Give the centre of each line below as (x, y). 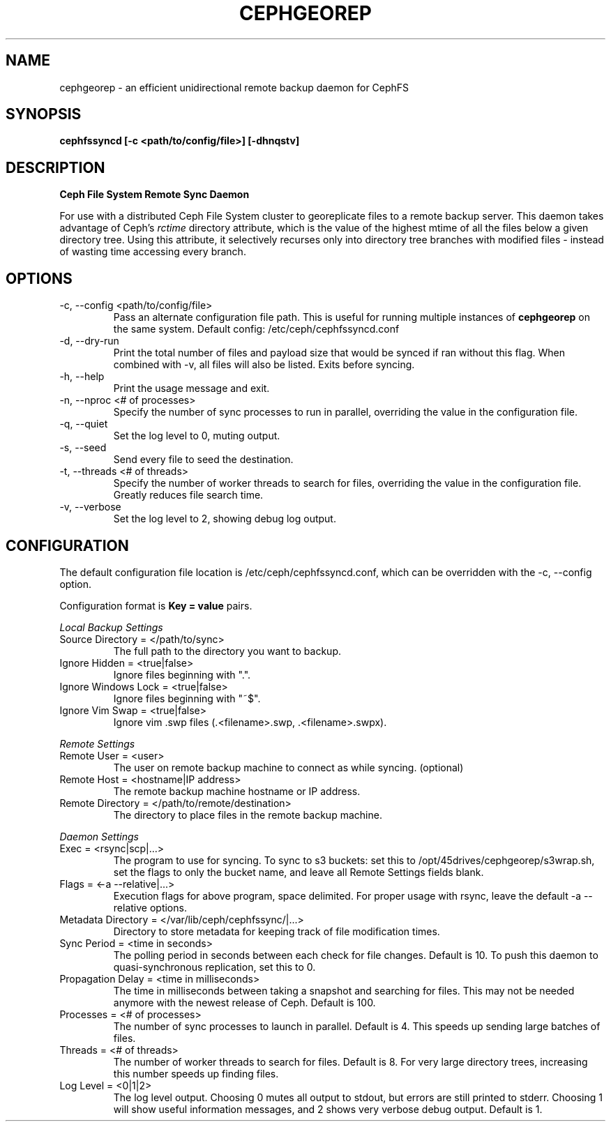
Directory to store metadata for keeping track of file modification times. (277, 931)
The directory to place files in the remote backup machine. (248, 815)
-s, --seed (83, 448)
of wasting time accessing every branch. (153, 252)
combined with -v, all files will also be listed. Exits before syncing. (264, 365)
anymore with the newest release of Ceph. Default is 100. (244, 1002)
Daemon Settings (99, 836)
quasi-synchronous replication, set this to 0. (214, 967)
